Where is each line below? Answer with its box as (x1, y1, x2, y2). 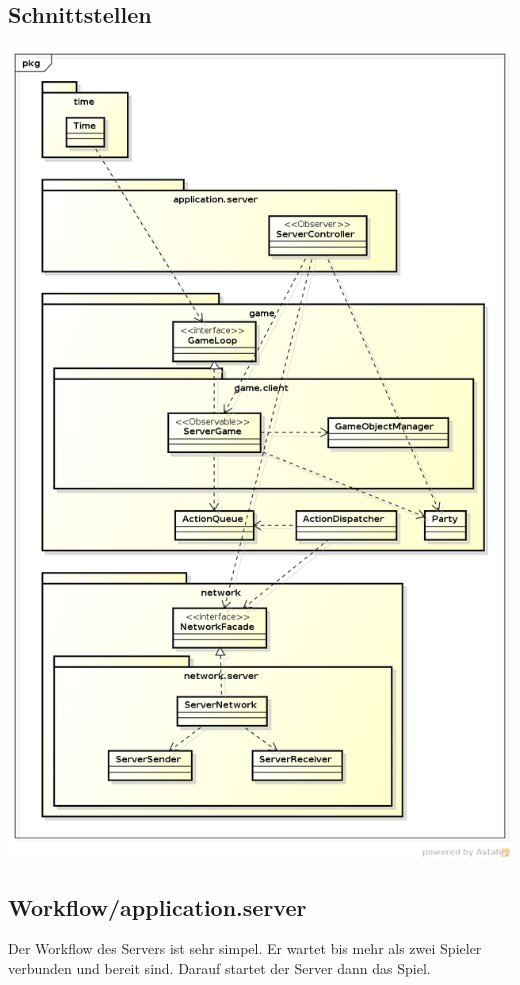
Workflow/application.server (8, 891, 307, 922)
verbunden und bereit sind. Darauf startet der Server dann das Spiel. (8, 958, 431, 979)
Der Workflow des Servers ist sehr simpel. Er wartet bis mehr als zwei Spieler (8, 938, 482, 959)
